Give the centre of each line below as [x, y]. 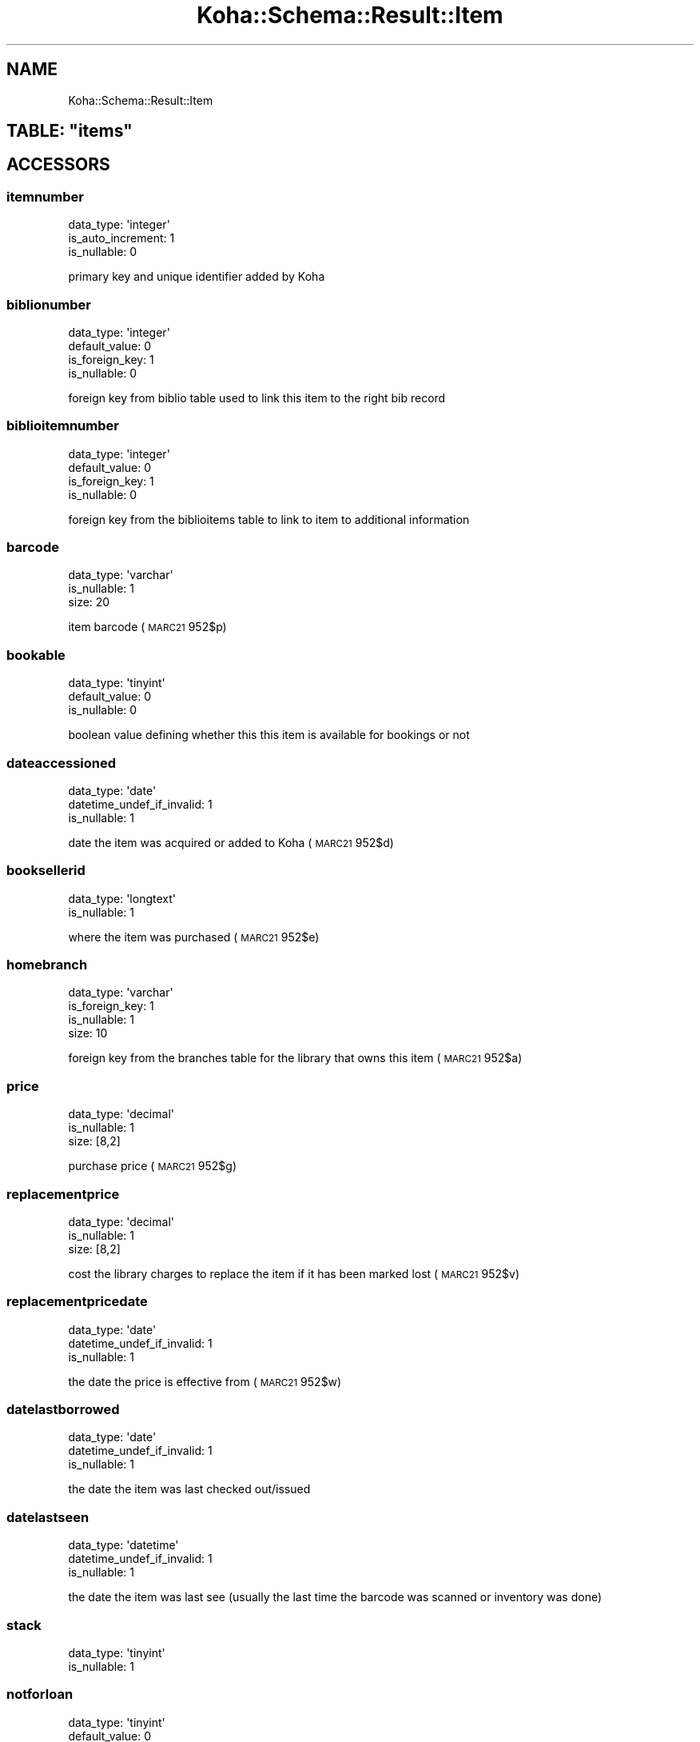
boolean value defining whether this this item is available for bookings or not [269, 735]
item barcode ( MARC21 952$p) [147, 627]
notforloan [40, 1694]
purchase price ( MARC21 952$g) [152, 1166]
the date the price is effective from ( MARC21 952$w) [205, 1381]
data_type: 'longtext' [122, 898]
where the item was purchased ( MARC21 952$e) [194, 937]
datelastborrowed [63, 1410]
